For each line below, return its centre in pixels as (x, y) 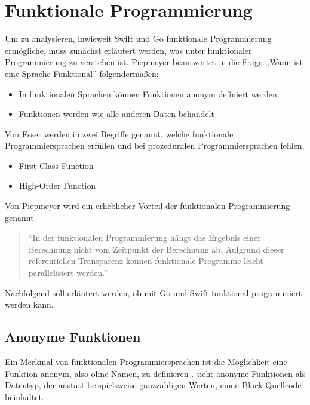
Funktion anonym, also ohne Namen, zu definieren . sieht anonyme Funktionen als (155, 373)
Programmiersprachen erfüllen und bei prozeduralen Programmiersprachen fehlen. (155, 145)
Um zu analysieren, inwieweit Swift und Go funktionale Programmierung (138, 39)
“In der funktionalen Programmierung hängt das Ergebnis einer (145, 237)
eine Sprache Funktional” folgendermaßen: (82, 73)
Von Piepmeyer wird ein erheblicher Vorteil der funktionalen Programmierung (148, 206)
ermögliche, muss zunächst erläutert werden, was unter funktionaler (128, 50)
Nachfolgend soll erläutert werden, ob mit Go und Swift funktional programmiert (154, 292)
